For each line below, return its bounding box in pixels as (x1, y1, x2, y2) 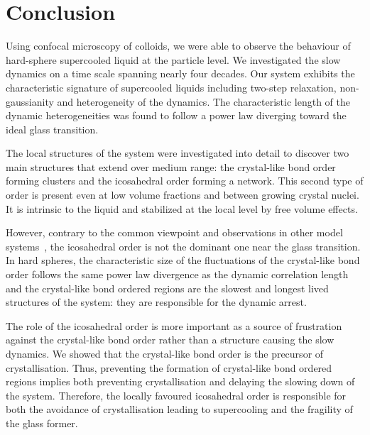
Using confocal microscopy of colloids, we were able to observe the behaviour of (6, 38, 351, 53)
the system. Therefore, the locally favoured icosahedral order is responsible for (6, 387, 347, 402)
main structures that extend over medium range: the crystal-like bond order (6, 159, 336, 174)
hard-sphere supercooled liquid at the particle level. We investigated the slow (6, 52, 341, 67)
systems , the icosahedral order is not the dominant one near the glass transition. (6, 238, 361, 253)
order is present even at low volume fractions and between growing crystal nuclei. (6, 187, 359, 202)
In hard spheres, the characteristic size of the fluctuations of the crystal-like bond (6, 253, 360, 268)
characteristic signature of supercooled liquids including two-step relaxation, (6, 79, 337, 94)
